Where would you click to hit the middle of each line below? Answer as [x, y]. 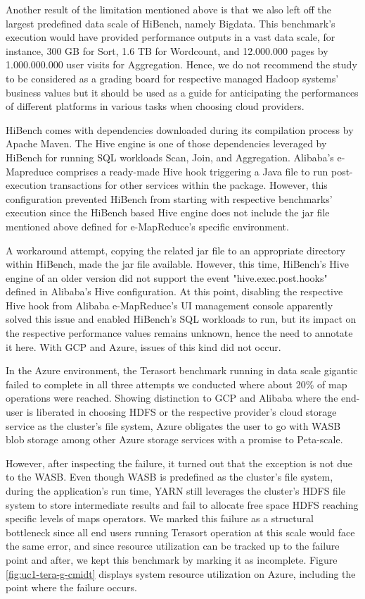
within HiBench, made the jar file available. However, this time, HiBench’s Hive [177, 264]
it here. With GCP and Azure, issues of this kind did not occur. [143, 346]
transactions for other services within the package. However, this [188, 185]
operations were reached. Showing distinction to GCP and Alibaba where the [172, 398]
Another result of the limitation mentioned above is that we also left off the [169, 9]
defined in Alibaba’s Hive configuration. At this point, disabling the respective [174, 291]
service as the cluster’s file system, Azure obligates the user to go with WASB [173, 425]
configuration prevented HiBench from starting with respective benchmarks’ [169, 198]
